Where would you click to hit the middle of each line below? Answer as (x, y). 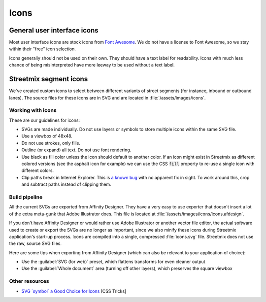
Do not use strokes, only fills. (51, 143)
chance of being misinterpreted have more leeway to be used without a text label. (92, 65)
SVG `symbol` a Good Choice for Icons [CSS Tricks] (74, 291)
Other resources (29, 281)
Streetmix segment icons (49, 79)
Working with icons (33, 110)
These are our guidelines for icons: (45, 120)
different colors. (38, 170)
